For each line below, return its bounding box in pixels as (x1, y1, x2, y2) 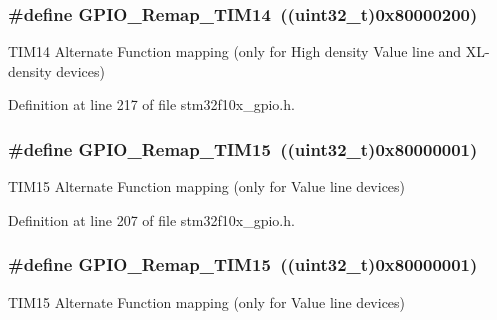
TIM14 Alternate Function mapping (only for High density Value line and (8, 41, 462, 62)
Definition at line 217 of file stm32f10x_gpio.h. (8, 94, 295, 115)
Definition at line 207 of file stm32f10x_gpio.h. (8, 209, 295, 230)
